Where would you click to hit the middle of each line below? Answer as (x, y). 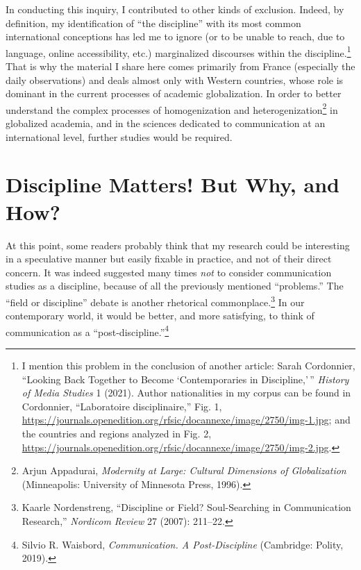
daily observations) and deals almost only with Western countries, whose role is (175, 79)
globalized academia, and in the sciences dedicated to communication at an (166, 123)
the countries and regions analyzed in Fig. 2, (117, 433)
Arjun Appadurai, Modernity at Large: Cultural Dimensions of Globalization (184, 470)
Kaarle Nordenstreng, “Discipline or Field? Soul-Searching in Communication (186, 507)
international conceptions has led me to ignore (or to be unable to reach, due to (175, 36)
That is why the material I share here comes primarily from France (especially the (180, 66)
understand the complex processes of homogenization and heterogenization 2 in (172, 108)
